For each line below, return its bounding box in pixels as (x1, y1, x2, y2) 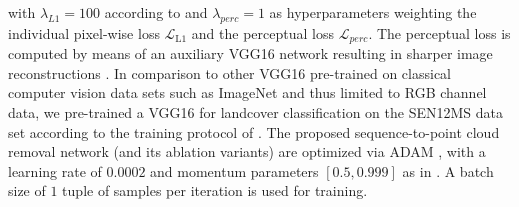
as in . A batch (402, 160, 494, 181)
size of (8, 180, 46, 201)
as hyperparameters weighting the (269, 2, 477, 22)
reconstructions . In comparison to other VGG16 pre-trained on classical (8, 62, 451, 83)
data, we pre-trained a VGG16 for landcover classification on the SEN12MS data (8, 102, 503, 123)
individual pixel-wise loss (8, 22, 160, 43)
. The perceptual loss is (368, 22, 511, 43)
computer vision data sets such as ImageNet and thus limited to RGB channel (8, 82, 487, 103)
